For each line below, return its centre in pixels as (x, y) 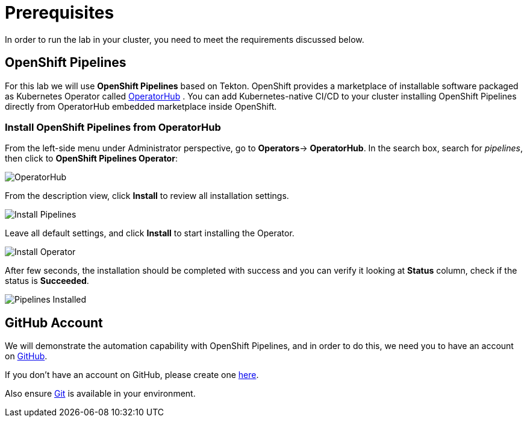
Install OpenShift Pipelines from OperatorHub (113, 127)
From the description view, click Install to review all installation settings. (147, 196)
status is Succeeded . (47, 281)
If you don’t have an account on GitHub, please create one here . (132, 375)
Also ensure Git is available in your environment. (100, 394)
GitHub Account (54, 323)
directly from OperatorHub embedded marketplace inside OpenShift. (141, 106)
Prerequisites (60, 13)
